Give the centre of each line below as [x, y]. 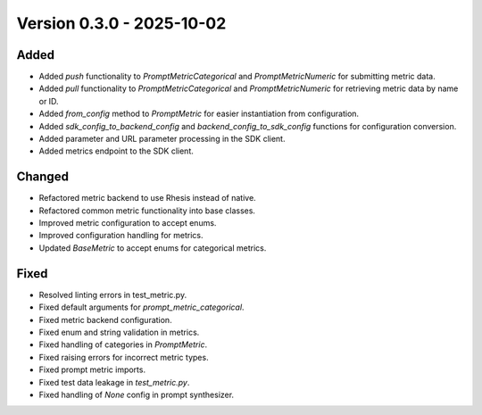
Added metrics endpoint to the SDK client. [116, 151]
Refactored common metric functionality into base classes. [147, 211]
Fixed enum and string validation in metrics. [119, 332]
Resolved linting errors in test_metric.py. [113, 295]
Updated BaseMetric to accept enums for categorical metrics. [153, 248]
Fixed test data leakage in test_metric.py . [114, 382]
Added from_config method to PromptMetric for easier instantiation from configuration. [199, 114]
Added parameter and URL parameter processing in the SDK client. [162, 139]
